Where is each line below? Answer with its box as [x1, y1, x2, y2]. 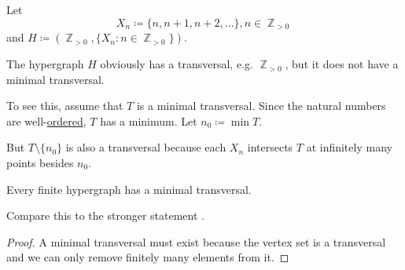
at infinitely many [306, 139, 392, 155]
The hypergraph [6, 56, 84, 72]
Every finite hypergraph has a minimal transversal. [6, 181, 252, 197]
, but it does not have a [285, 56, 399, 72]
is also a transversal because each [65, 139, 226, 155]
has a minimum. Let [100, 112, 197, 129]
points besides [6, 155, 74, 171]
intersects [247, 139, 293, 155]
